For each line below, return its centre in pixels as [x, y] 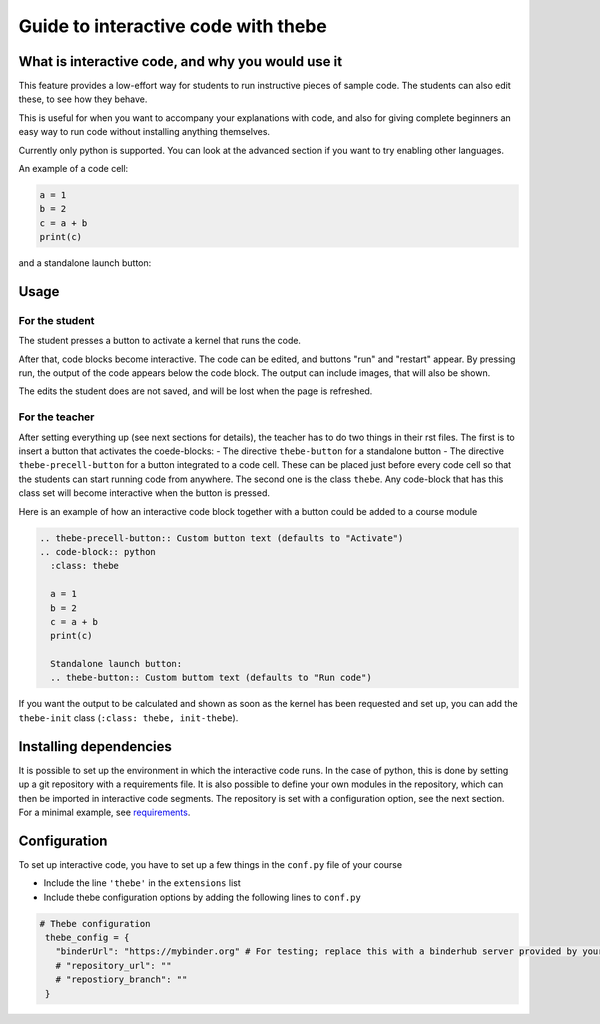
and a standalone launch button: [85, 263]
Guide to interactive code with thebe [172, 26]
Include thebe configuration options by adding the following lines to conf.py [202, 897]
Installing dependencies [95, 746]
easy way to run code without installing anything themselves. [144, 132]
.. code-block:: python [98, 551]
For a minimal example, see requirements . [104, 812]
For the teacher [56, 417]
